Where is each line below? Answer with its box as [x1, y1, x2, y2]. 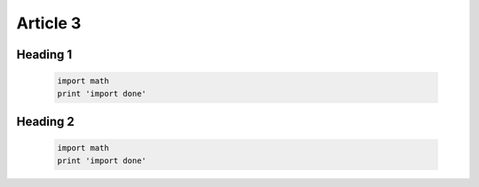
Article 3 [16, 13, 82, 33]
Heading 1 [16, 47, 73, 62]
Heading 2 [16, 113, 75, 129]
